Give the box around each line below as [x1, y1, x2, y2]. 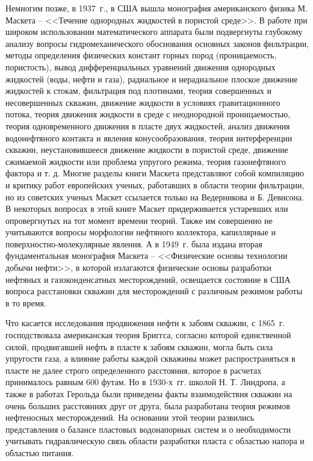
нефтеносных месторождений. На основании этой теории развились [5, 411, 254, 424]
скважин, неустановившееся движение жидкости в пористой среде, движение [5, 143, 288, 156]
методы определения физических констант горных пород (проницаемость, [5, 49, 277, 61]
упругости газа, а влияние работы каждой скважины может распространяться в [5, 352, 296, 365]
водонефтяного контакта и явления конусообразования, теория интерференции [5, 131, 293, 144]
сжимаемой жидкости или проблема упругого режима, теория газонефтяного [5, 155, 286, 167]
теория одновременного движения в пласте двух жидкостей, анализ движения [5, 119, 290, 132]
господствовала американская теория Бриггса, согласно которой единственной [5, 329, 291, 341]
